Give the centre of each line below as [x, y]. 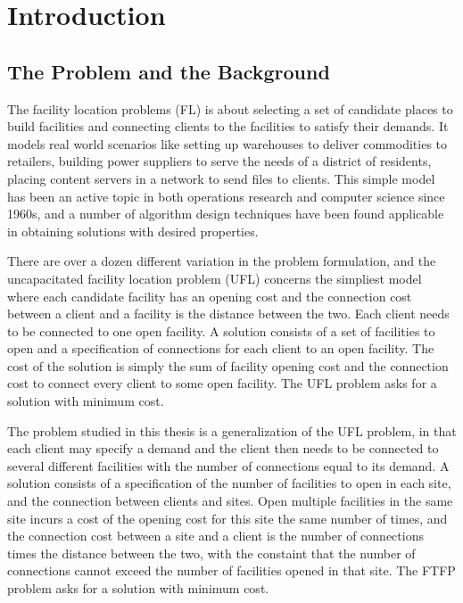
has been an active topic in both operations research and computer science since [226, 196]
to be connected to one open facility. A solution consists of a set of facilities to [221, 330]
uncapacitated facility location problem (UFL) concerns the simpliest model [215, 278]
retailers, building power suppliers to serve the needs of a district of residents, [219, 161]
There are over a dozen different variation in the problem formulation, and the [222, 261]
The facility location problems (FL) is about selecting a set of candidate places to [230, 108]
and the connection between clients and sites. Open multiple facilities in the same [230, 501]
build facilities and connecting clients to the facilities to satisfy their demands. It [228, 126]
